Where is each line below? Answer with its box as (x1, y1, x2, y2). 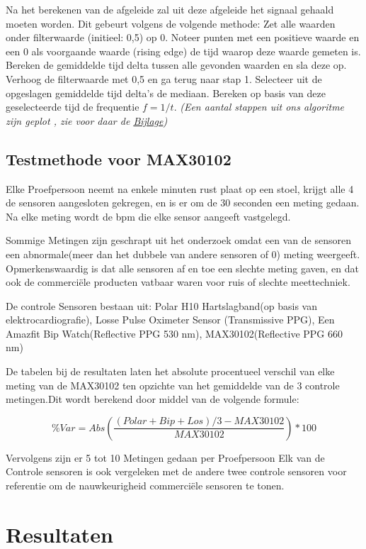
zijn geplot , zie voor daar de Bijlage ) (6, 113, 168, 128)
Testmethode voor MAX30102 (6, 148, 231, 170)
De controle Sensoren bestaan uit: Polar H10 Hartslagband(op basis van (6, 298, 318, 313)
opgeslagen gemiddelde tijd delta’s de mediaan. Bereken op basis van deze (6, 85, 326, 100)
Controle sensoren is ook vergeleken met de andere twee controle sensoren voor (6, 464, 347, 479)
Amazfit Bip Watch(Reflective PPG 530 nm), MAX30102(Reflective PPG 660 (6, 326, 343, 340)
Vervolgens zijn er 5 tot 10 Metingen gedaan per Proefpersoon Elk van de (6, 450, 325, 465)
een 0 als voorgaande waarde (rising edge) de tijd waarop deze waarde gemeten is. (6, 43, 361, 58)
